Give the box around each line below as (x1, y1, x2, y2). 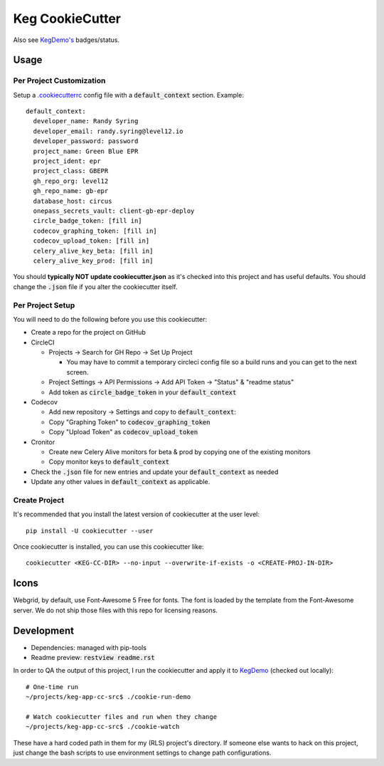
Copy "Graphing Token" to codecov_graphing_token (48, 417, 210, 426)
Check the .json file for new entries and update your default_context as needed (31, 467, 279, 476)
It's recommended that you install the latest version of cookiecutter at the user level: (13, 510, 260, 519)
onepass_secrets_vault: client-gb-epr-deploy (33, 207, 195, 215)
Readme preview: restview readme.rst (31, 654, 156, 662)
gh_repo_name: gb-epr (33, 187, 109, 195)
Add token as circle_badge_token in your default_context (48, 388, 237, 397)
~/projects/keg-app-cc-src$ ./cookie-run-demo (26, 693, 191, 701)
